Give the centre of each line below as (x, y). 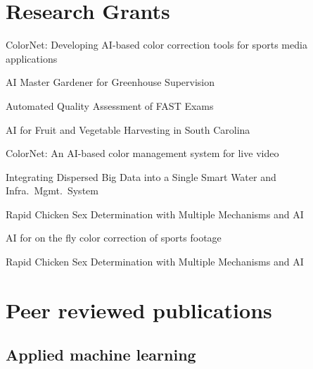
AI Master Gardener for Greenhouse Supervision (110, 82)
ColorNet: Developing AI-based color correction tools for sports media (156, 45)
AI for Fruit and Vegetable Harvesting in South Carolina (128, 129)
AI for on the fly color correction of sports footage (114, 238)
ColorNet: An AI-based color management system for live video (142, 153)
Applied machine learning (101, 355)
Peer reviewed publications (139, 309)
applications (32, 58)
